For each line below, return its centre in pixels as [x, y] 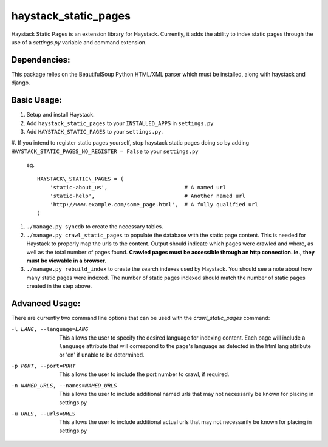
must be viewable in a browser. [67, 261]
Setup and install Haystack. [60, 115]
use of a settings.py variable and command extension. [79, 42]
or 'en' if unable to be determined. [102, 355]
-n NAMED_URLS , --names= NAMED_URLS [64, 385]
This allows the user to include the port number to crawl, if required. [144, 374]
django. [21, 83]
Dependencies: [41, 60]
